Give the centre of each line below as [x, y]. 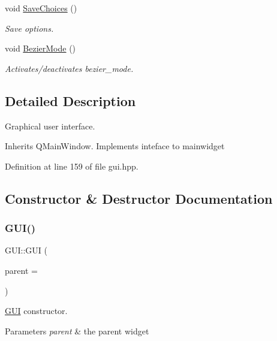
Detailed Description [70, 100]
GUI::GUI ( [26, 250]
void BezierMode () [40, 48]
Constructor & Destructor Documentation [139, 198]
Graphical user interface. [50, 126]
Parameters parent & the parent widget [77, 331]
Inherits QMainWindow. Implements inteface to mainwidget [115, 146]
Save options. [29, 28]
